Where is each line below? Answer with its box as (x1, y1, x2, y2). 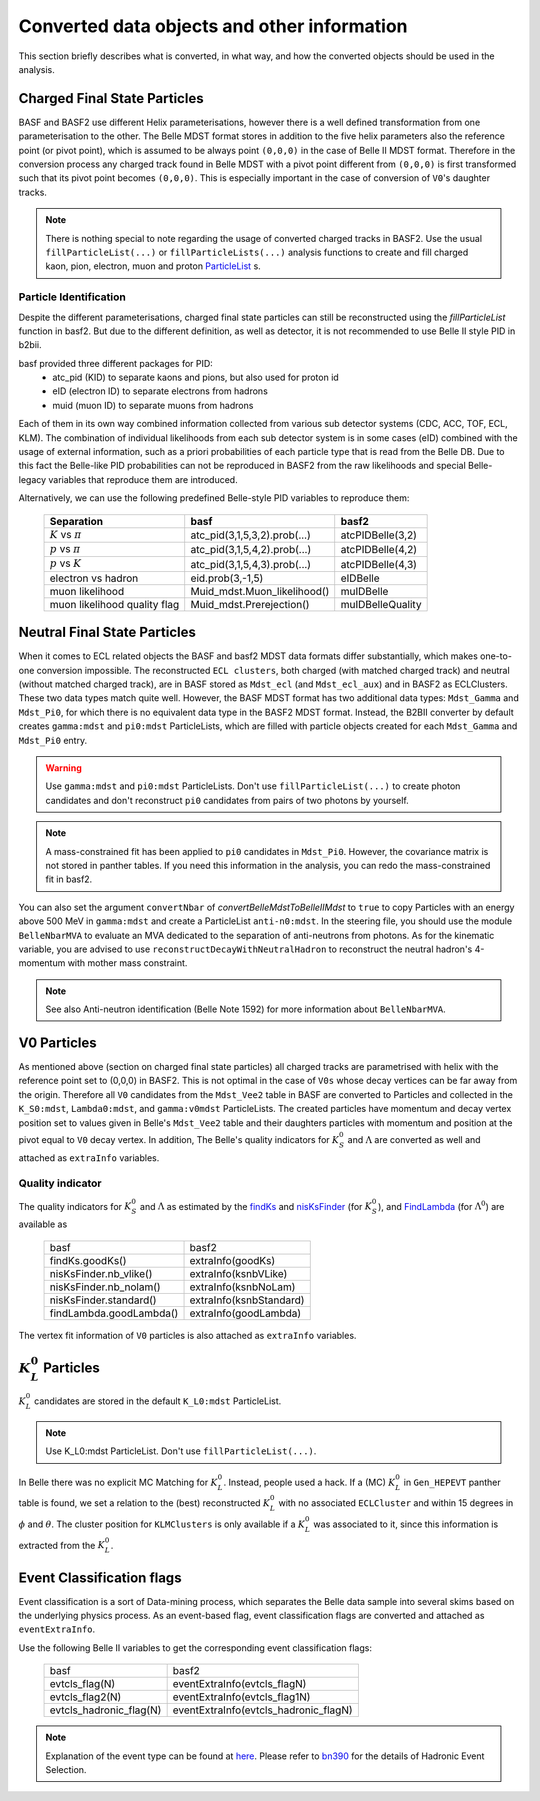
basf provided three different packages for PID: (18, 357, 214, 369)
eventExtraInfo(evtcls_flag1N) (172, 1690, 311, 1704)
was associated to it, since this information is (313, 1518, 499, 1530)
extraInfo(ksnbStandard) (189, 1293, 305, 1307)
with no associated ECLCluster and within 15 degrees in (278, 1497, 514, 1509)
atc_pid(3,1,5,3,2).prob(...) (190, 528, 312, 542)
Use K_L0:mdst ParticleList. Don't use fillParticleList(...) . (45, 1445, 317, 1457)
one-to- (480, 650, 512, 662)
